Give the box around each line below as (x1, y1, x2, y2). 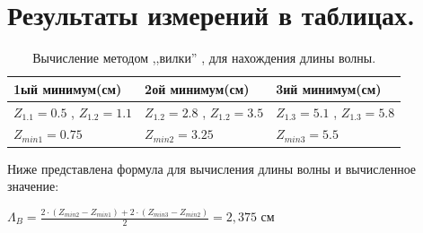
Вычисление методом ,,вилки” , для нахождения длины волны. (32, 48, 376, 67)
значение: (7, 177, 59, 195)
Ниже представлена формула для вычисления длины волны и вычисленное (7, 159, 417, 177)
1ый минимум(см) (13, 79, 122, 98)
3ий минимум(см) (276, 79, 382, 98)
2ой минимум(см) (145, 79, 250, 98)
